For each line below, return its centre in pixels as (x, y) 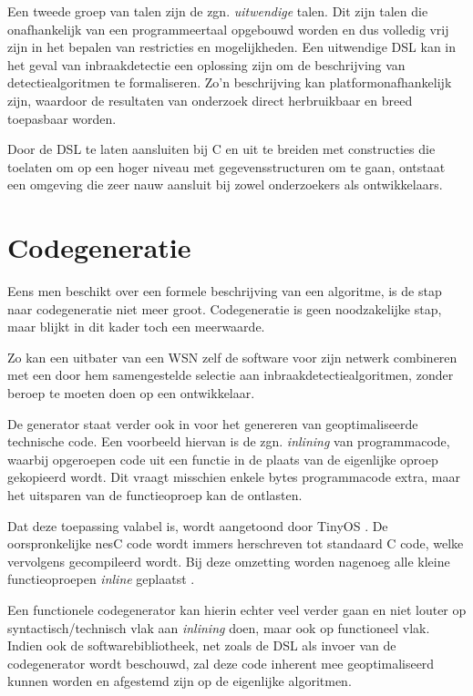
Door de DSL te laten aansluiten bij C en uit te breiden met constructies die (221, 149)
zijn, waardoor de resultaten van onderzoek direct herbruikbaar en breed (210, 100)
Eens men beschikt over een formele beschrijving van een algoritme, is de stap (225, 291)
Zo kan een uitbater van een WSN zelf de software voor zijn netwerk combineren (232, 357)
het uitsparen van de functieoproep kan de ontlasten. (155, 495)
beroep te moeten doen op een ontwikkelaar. (131, 393)
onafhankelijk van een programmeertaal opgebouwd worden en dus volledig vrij (228, 29)
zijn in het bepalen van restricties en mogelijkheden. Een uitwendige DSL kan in (231, 47)
